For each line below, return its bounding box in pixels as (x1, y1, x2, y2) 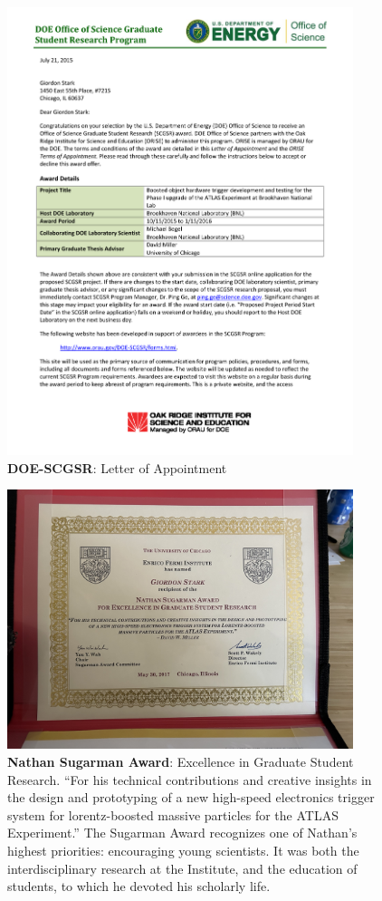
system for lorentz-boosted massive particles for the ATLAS (7, 805, 339, 824)
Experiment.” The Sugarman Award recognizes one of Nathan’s (7, 823, 358, 842)
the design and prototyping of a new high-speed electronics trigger (7, 788, 375, 807)
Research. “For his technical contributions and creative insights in (7, 770, 372, 789)
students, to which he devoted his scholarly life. (7, 877, 271, 896)
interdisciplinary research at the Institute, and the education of (7, 858, 358, 877)
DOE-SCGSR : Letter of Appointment (7, 458, 227, 477)
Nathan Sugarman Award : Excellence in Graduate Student (7, 751, 354, 770)
